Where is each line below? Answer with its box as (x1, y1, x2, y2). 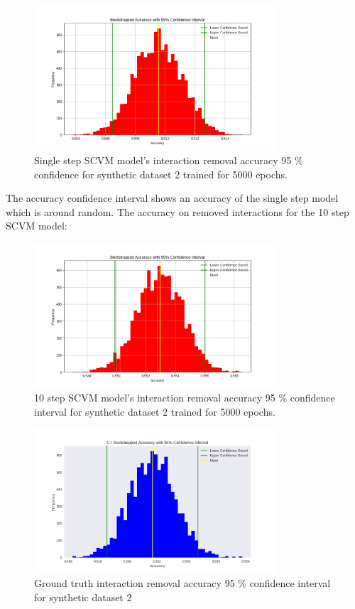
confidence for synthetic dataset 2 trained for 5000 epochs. (34, 166, 288, 181)
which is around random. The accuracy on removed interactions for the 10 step (6, 204, 349, 219)
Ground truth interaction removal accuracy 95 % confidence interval (34, 576, 331, 591)
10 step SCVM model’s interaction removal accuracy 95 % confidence (34, 390, 335, 405)
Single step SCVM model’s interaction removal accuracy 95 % (34, 153, 303, 168)
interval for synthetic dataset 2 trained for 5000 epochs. (34, 404, 275, 419)
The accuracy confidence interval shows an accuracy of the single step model (6, 190, 339, 205)
